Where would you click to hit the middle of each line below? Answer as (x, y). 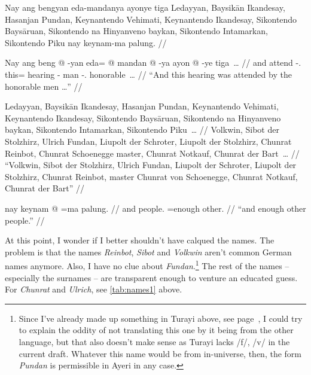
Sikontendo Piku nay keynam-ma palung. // (86, 42)
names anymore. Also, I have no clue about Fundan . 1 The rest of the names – (147, 265)
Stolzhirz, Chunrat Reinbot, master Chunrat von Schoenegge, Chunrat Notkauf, (151, 176)
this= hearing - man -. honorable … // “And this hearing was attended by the (148, 74)
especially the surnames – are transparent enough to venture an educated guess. (151, 277)
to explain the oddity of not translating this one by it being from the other (156, 330)
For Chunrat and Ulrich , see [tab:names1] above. (94, 289)
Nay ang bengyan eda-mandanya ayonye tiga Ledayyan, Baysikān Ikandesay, (145, 7)
